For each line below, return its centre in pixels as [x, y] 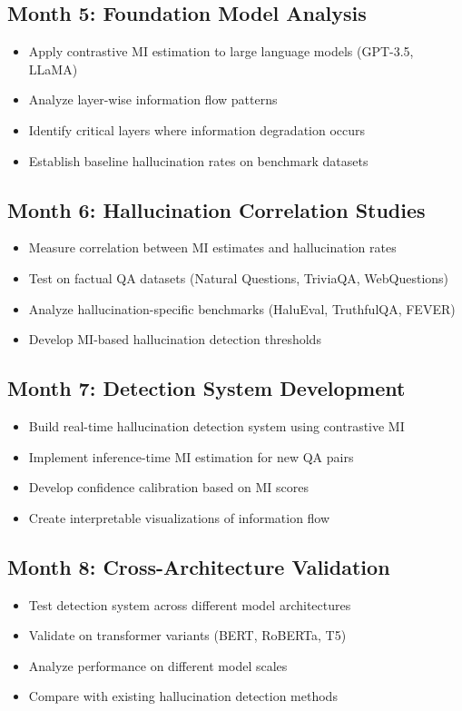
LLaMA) [53, 69]
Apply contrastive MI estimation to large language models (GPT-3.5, [221, 51]
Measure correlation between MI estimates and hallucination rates [212, 247]
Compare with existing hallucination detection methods [183, 696]
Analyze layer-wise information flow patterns [153, 99]
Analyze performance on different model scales [158, 665]
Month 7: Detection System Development [206, 388]
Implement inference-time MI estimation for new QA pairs [191, 456]
